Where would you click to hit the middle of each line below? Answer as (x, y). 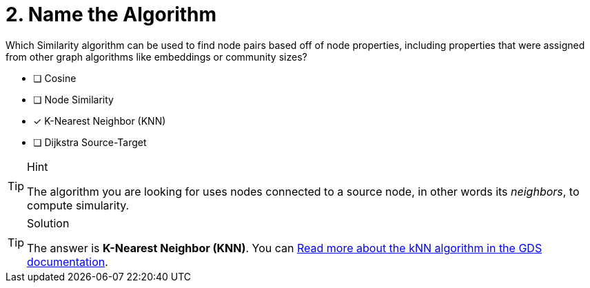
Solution (48, 223)
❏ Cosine (55, 78)
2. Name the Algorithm (111, 14)
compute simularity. (78, 205)
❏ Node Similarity (73, 99)
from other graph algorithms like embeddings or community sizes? (156, 56)
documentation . (68, 261)
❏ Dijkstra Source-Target (90, 142)
